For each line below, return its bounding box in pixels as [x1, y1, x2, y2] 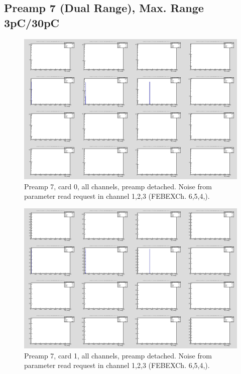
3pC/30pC [4, 15, 60, 30]
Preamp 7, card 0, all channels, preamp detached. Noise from [24, 181, 212, 191]
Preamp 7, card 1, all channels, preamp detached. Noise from [24, 350, 212, 360]
